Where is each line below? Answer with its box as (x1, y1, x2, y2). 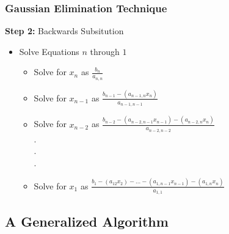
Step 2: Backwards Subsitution (5, 24, 124, 37)
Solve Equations (19, 45, 79, 57)
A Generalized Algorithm (5, 212, 169, 231)
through (90, 45, 120, 57)
